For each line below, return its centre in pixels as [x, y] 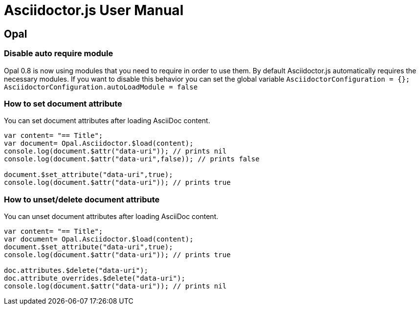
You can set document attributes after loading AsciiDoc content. [107, 121]
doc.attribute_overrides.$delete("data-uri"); [95, 278]
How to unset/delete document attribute [82, 199]
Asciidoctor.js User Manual [94, 10]
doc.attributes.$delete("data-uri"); [76, 271]
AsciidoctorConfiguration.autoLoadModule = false [101, 87]
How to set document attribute [63, 103]
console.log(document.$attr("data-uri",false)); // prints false [132, 159]
